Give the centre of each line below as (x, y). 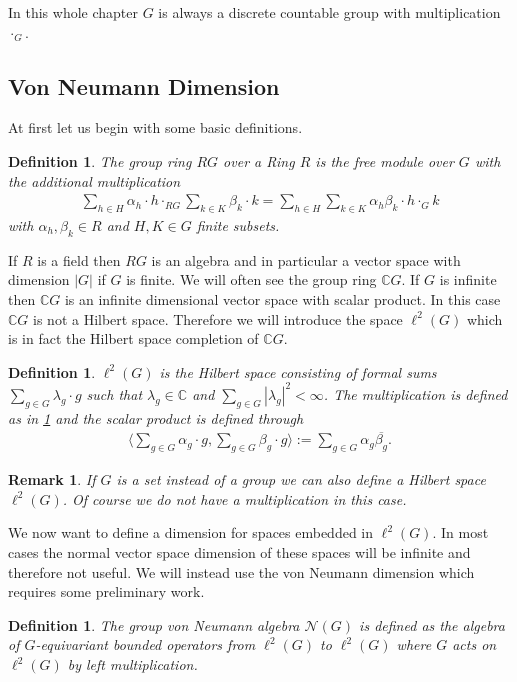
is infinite (468, 279)
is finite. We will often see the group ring (251, 279)
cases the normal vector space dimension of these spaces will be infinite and (239, 552)
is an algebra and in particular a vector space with (306, 259)
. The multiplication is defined (415, 393)
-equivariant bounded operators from (145, 644)
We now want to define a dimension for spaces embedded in (191, 532)
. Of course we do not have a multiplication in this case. (234, 498)
